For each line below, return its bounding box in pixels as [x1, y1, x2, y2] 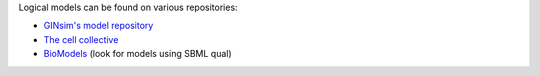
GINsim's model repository [43, 20, 154, 32]
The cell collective [43, 33, 119, 45]
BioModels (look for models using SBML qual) [43, 48, 232, 60]
